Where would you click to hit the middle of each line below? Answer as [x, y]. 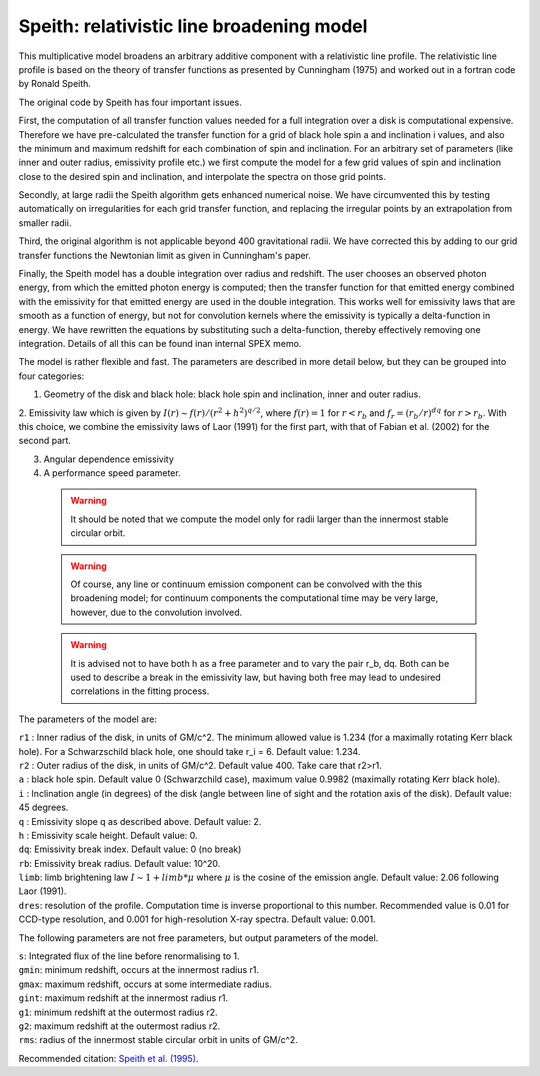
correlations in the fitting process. [140, 691]
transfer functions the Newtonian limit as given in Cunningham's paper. [165, 255]
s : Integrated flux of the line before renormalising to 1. [129, 956]
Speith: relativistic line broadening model [193, 26]
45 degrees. [43, 807]
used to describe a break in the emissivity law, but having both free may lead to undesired [256, 677]
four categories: [51, 376]
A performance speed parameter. [112, 473]
